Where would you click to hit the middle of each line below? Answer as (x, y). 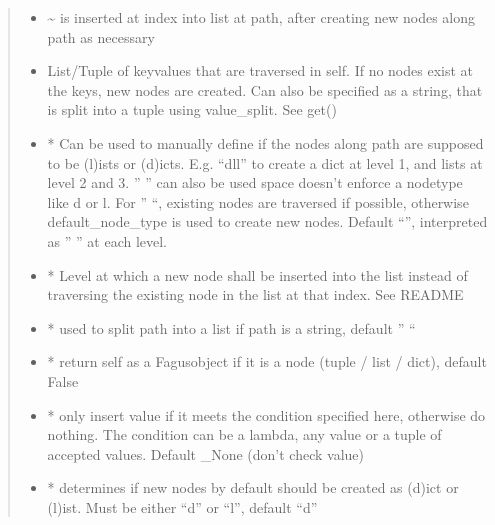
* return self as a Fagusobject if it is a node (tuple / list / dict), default (267, 361)
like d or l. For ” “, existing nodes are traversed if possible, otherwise (258, 201)
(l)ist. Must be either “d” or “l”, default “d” (182, 506)
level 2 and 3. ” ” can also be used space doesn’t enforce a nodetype (255, 182)
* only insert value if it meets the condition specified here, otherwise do (266, 414)
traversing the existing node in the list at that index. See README (255, 294)
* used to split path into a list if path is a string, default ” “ (231, 327)
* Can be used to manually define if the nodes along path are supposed (265, 142)
